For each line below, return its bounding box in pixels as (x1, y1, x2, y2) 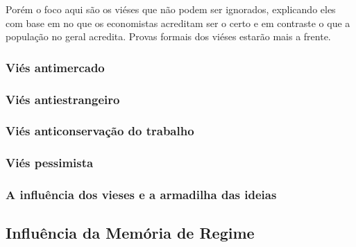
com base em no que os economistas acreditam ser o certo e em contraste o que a (6, 15, 350, 30)
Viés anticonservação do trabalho (6, 122, 194, 139)
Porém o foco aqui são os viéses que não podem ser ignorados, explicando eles (6, 2, 336, 16)
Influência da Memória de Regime (6, 222, 255, 244)
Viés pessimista (6, 154, 94, 171)
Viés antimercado (6, 58, 105, 76)
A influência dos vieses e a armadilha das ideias (6, 186, 277, 203)
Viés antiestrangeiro (6, 90, 120, 108)
